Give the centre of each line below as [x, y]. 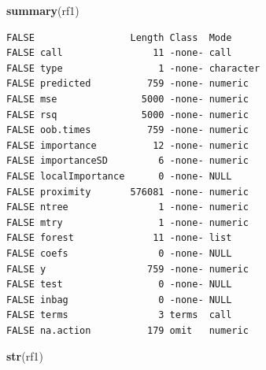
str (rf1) [25, 356]
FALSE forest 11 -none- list [119, 238]
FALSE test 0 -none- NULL [119, 285]
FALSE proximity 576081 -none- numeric [127, 192]
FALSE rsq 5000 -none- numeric [127, 115]
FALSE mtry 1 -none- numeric [127, 222]
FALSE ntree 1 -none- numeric [127, 207]
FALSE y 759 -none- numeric [127, 269]
